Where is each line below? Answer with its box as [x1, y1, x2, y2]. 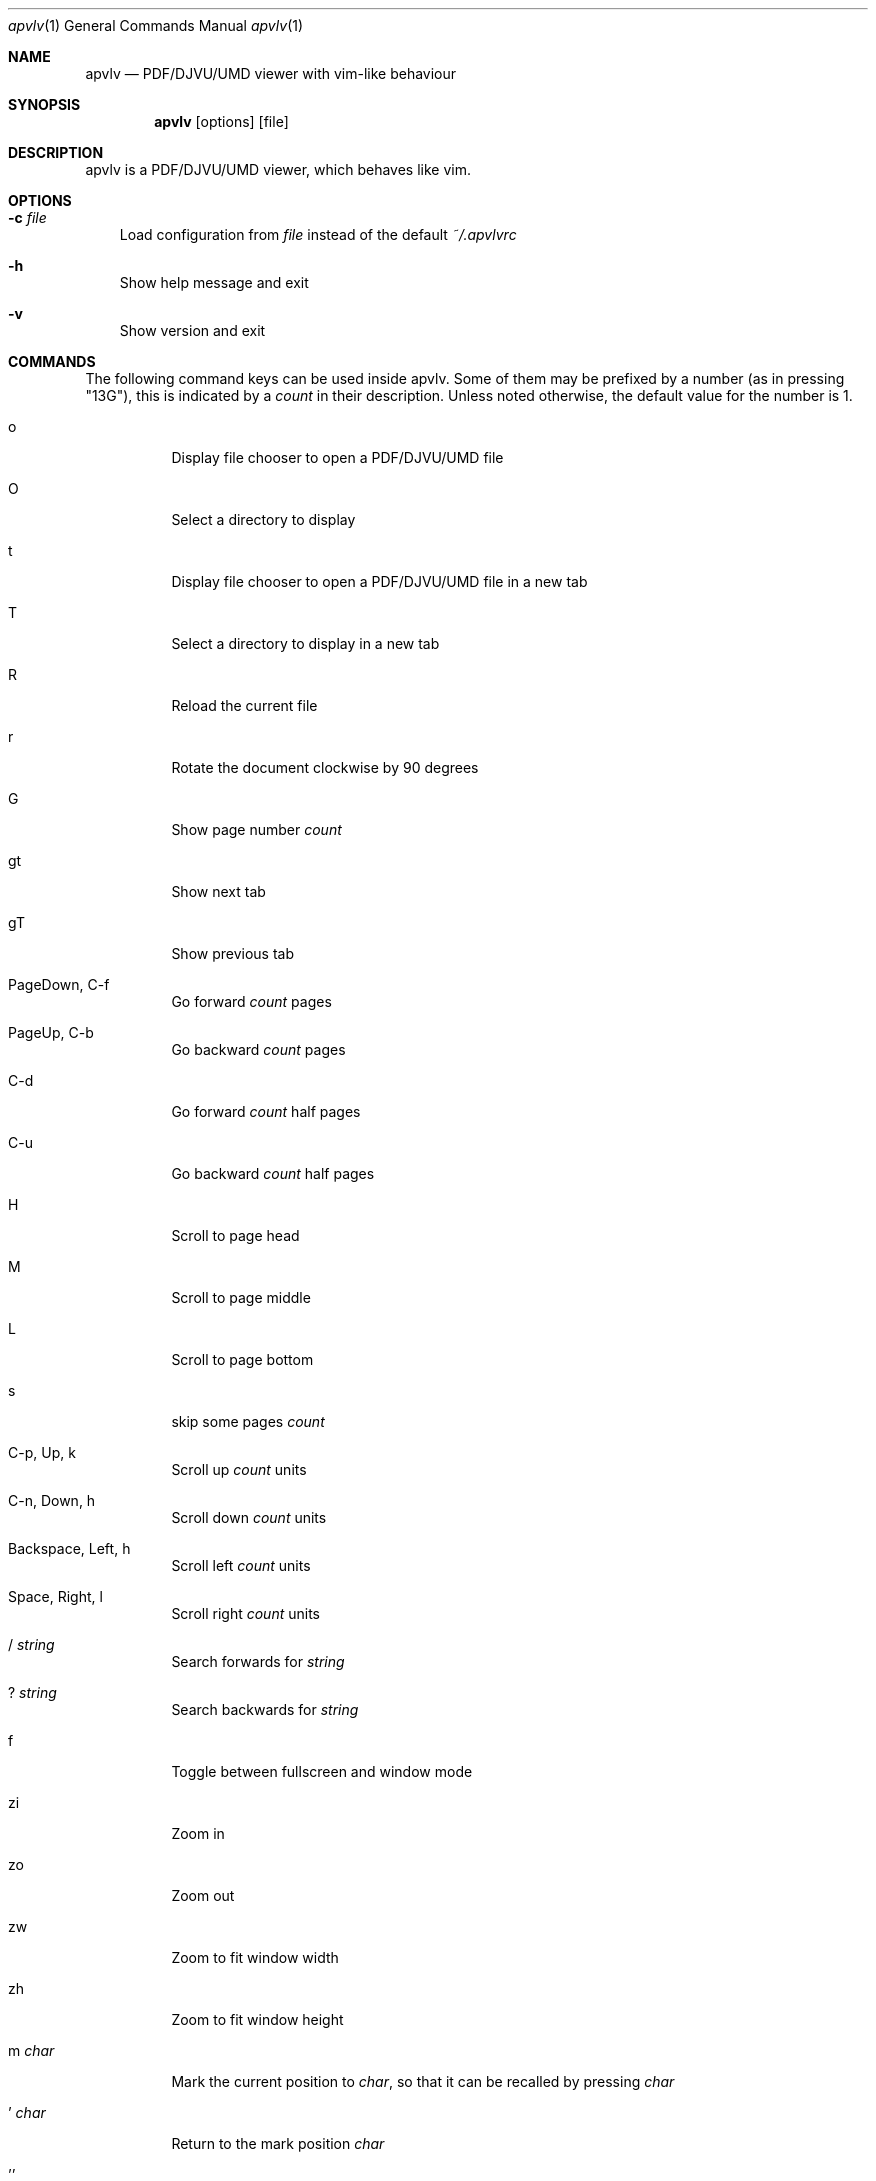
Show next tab [171, 883, 266, 900]
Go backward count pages [171, 1041, 346, 1058]
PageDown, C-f [8, 976, 110, 993]
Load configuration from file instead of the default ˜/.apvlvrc [119, 226, 517, 243]
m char [8, 2042, 55, 2059]
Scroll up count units [171, 1461, 307, 1478]
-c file [8, 209, 47, 226]
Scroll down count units [171, 1509, 327, 1526]
